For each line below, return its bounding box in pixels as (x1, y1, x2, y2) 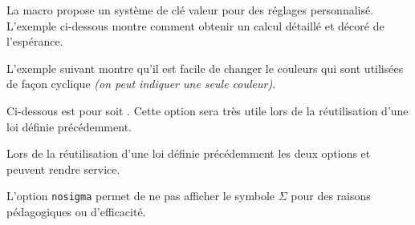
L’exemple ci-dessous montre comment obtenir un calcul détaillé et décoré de (6, 17, 384, 34)
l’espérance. (6, 33, 63, 50)
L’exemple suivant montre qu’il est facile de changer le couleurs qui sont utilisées (6, 59, 404, 76)
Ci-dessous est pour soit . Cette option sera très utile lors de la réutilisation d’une (6, 102, 409, 119)
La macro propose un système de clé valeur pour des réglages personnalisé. (6, 2, 374, 18)
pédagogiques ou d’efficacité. (6, 203, 146, 219)
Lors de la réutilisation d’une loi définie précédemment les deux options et (6, 145, 371, 162)
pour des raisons (291, 187, 371, 204)
